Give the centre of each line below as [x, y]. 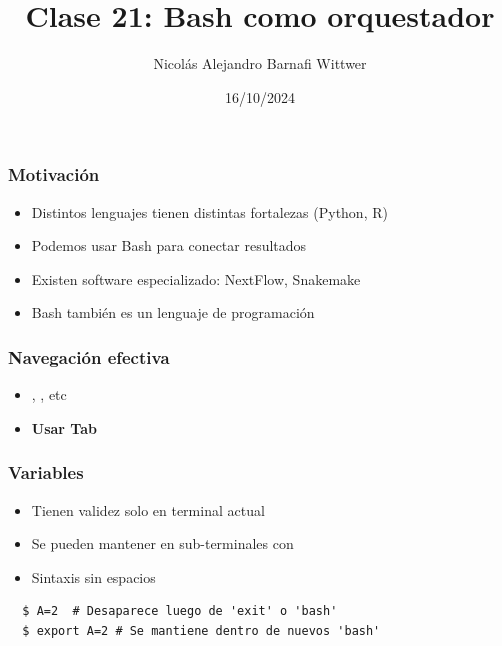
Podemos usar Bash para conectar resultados [169, 245]
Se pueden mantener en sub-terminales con [162, 543]
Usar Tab [64, 427]
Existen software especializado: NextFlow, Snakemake [196, 278]
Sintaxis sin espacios [93, 576]
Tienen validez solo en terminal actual [148, 509]
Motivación [54, 174]
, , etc [49, 394]
